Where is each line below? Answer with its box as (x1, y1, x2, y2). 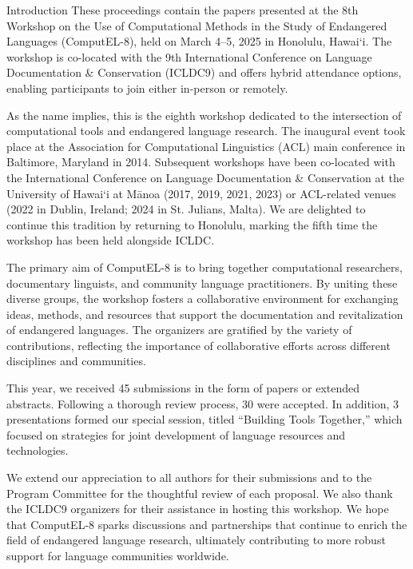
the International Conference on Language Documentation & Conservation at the (6, 169, 404, 185)
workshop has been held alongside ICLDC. (6, 232, 215, 249)
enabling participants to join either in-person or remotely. (6, 79, 288, 96)
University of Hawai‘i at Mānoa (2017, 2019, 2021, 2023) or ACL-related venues (6, 185, 396, 201)
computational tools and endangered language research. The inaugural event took (6, 122, 406, 139)
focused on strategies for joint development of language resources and (6, 426, 346, 443)
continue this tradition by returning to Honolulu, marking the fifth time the (6, 216, 378, 233)
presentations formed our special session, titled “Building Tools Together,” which (6, 411, 403, 428)
